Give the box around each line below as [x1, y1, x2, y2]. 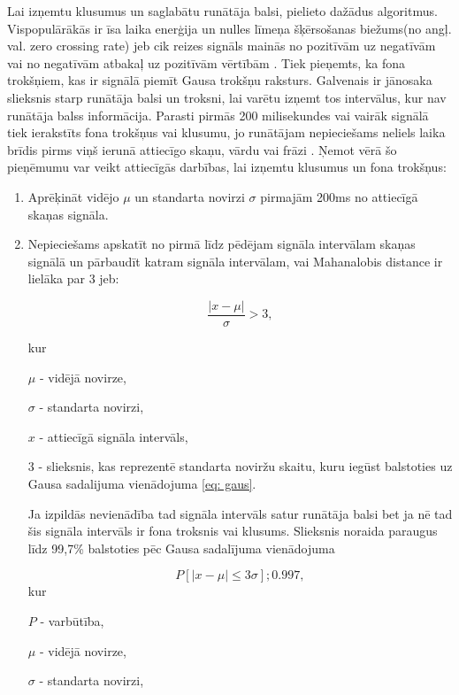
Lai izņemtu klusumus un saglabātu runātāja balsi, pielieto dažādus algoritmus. [7, 2, 438, 19]
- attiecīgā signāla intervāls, [39, 427, 188, 445]
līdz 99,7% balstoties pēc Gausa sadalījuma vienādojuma [27, 538, 335, 557]
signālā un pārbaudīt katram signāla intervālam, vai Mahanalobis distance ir [27, 251, 443, 270]
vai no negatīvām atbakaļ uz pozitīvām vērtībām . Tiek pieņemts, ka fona [7, 53, 406, 72]
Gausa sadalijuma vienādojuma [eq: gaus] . [27, 474, 256, 492]
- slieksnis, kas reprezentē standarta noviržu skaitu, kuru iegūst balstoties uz [38, 457, 453, 475]
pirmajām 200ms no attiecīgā [260, 187, 418, 205]
